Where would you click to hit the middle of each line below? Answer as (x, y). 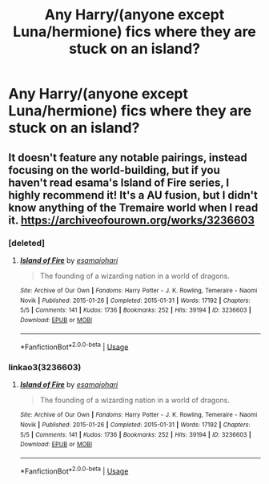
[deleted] (27, 243)
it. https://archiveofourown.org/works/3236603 (131, 220)
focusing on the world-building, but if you (114, 170)
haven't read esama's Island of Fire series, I (119, 182)
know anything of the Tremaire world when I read (133, 207)
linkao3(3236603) (45, 368)
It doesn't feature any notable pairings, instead (128, 157)
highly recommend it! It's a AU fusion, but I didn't (133, 195)
